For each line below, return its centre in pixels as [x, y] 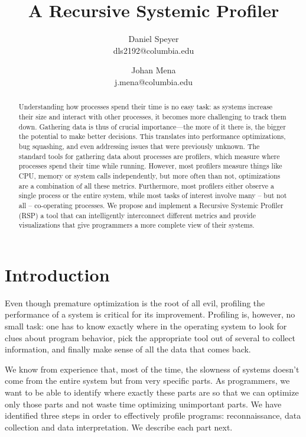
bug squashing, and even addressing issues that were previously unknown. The [139, 146]
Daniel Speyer [154, 39]
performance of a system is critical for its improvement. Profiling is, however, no [150, 314]
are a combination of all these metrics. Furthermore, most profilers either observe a [146, 185]
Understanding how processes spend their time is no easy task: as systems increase [146, 107]
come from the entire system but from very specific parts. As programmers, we [147, 381]
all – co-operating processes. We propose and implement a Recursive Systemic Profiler [151, 205]
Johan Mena [154, 70]
